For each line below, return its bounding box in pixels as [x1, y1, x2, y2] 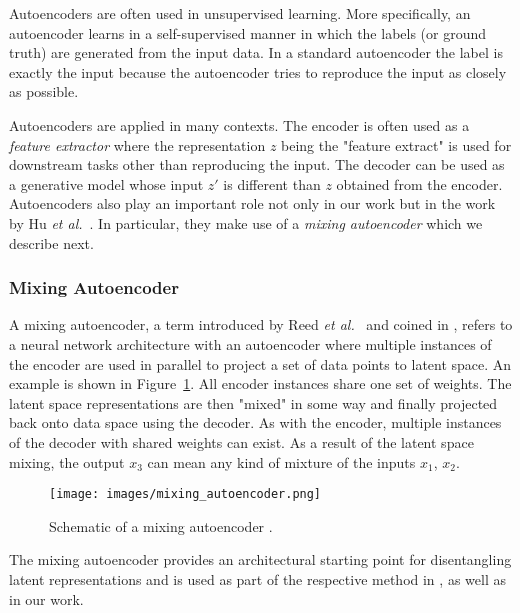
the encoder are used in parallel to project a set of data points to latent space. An [9, 353, 512, 374]
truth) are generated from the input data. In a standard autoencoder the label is [9, 42, 503, 63]
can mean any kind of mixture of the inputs [147, 451, 416, 472]
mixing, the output [9, 451, 125, 472]
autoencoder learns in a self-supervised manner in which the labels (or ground [9, 22, 487, 43]
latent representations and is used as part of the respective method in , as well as [9, 568, 506, 589]
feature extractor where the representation [9, 134, 266, 155]
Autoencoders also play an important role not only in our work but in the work [9, 193, 496, 214]
